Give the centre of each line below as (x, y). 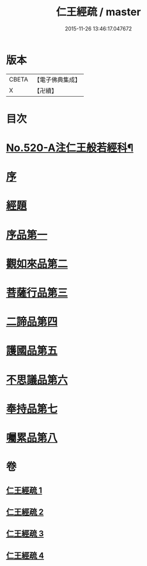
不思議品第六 (37, 380)
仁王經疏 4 (25, 555)
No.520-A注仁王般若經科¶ (70, 148)
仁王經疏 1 (24, 490)
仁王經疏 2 (25, 512)
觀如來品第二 (37, 264)
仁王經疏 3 (25, 534)
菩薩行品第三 (37, 293)
